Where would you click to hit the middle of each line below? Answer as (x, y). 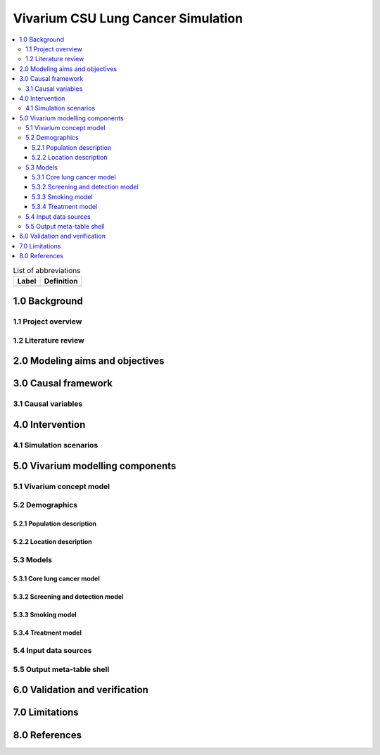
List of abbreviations (47, 270)
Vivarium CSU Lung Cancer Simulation (128, 18)
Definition (61, 281)
